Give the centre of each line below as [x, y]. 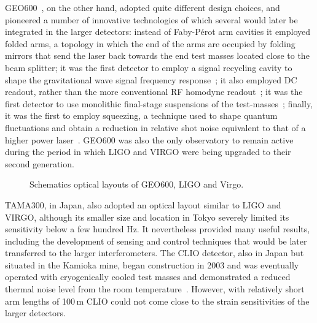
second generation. [40, 163]
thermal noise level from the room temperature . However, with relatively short [155, 289]
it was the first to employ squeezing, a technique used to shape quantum [141, 116]
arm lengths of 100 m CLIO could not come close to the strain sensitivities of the [157, 301]
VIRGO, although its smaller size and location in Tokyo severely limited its [147, 217]
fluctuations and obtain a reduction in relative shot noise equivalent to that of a [155, 127]
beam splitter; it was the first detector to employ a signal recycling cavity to [149, 67]
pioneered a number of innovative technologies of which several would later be [151, 19]
